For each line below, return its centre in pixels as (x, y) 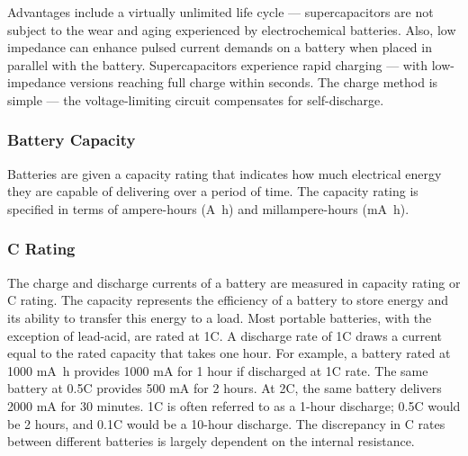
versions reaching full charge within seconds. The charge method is (254, 82)
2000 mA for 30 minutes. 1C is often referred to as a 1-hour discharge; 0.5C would (234, 405)
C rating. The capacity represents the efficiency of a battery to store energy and (228, 300)
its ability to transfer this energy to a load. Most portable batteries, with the (220, 317)
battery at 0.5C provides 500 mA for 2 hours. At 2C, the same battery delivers (225, 388)
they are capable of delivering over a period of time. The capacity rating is (213, 191)
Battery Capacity (72, 140)
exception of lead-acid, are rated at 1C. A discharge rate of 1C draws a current (225, 335)
